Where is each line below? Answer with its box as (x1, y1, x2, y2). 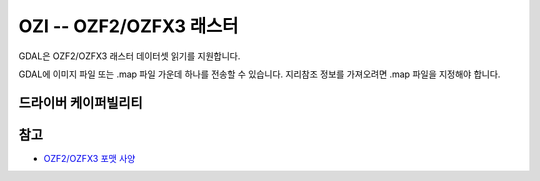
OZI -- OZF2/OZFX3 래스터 (18, 15, 239, 37)
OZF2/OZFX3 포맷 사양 (43, 152, 136, 164)
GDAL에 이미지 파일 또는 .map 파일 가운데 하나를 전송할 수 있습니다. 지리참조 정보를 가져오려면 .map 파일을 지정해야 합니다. (18, 68, 501, 80)
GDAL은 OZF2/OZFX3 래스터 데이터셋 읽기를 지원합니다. (18, 50, 241, 62)
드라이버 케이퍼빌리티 (18, 94, 144, 111)
